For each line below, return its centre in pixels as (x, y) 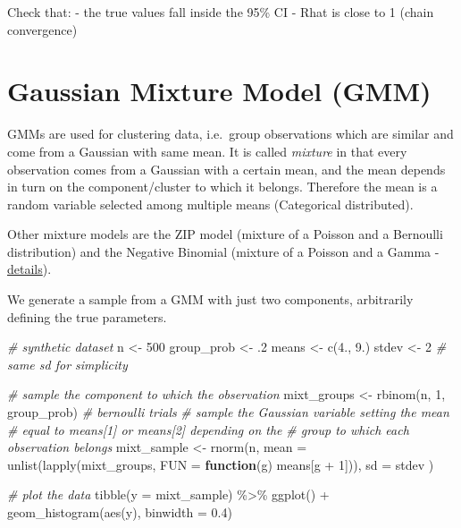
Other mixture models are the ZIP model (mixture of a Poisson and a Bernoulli (225, 234)
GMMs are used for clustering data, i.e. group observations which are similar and (230, 134)
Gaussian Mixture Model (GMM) (219, 91)
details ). (29, 269)
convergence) (42, 29)
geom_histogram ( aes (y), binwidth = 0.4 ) (120, 512)
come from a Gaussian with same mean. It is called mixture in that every (207, 151)
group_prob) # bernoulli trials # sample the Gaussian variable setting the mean (228, 412)
